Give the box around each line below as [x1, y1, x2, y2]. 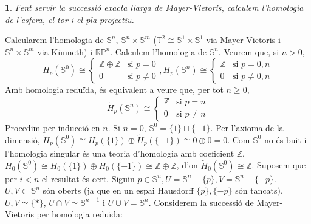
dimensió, [5, 133, 40, 146]
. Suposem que [251, 158, 306, 171]
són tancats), [235, 184, 283, 197]
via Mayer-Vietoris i [206, 33, 281, 46]
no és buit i [264, 133, 307, 146]
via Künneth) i [37, 45, 93, 58]
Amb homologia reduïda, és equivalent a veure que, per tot [5, 83, 224, 96]
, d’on [176, 158, 198, 171]
